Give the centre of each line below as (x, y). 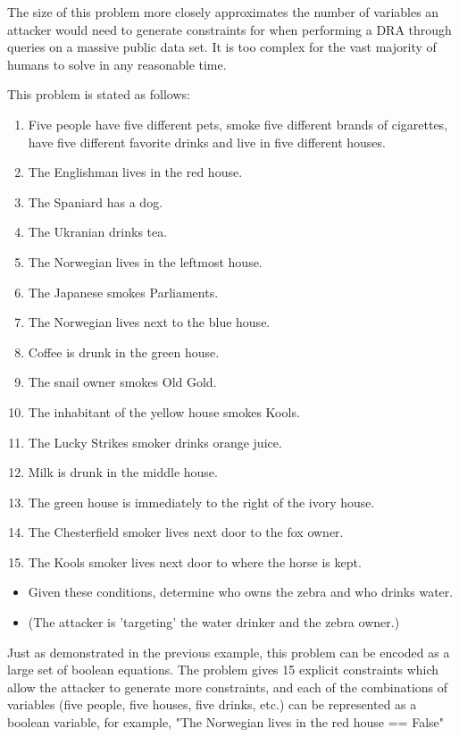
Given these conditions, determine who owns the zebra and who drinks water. (241, 592)
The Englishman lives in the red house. (135, 172)
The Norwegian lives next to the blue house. (149, 322)
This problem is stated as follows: (99, 94)
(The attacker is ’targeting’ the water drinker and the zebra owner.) (214, 622)
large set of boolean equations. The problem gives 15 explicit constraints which (223, 670)
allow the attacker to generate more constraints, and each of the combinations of (228, 687)
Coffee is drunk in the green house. (124, 352)
